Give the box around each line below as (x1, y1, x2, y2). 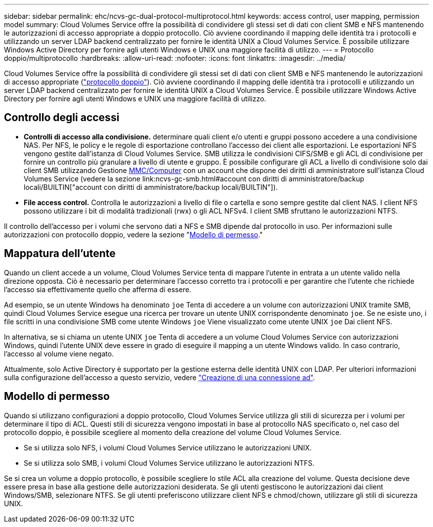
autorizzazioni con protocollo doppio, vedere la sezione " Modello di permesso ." (4, 230, 263, 239)
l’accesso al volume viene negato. (4, 349, 114, 358)
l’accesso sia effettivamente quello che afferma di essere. (4, 285, 191, 294)
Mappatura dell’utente (4, 247, 116, 260)
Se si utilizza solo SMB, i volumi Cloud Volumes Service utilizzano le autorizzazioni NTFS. (24, 458, 315, 467)
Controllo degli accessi (4, 111, 120, 124)
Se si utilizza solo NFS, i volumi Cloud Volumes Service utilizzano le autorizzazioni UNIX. (24, 443, 312, 452)
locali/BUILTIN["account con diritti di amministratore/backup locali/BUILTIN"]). (24, 182, 278, 191)
